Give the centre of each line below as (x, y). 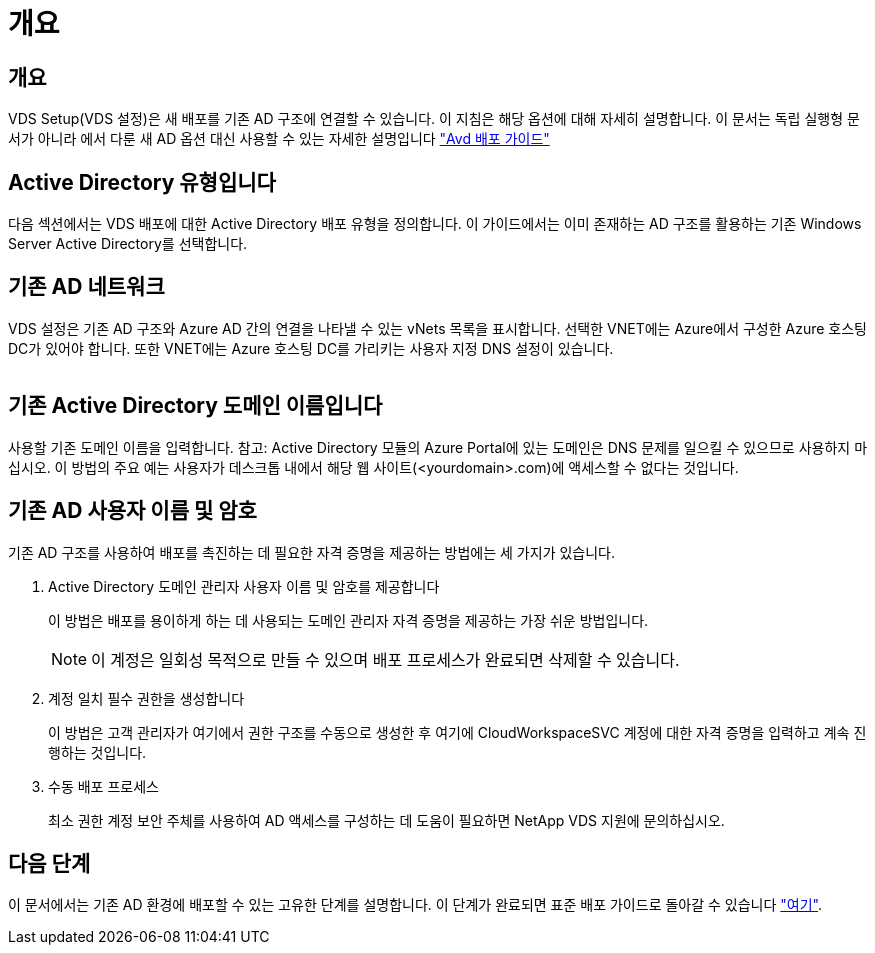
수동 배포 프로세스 (103, 786)
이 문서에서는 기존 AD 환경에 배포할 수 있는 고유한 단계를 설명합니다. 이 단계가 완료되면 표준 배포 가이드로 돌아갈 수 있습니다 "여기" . (415, 905)
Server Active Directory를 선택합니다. (128, 244)
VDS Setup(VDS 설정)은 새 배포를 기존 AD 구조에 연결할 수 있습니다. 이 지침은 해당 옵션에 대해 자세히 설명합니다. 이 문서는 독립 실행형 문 (434, 119)
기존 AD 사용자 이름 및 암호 (132, 511)
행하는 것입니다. (97, 752)
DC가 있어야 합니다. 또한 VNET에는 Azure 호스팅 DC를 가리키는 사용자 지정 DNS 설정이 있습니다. (311, 348)
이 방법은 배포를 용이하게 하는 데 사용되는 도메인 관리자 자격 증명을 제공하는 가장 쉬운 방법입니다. (348, 620)
